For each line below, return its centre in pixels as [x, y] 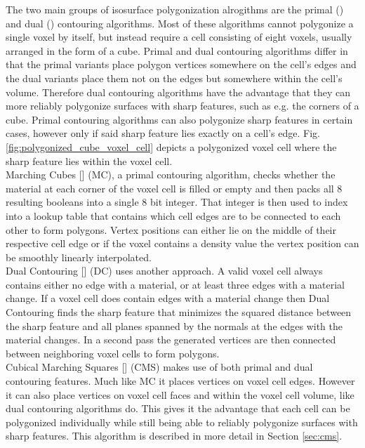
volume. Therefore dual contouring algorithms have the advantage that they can [178, 92]
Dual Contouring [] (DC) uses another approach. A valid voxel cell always [164, 271]
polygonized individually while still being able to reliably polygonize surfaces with [182, 422]
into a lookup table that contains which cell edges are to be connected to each [173, 215]
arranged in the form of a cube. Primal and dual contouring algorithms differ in [177, 50]
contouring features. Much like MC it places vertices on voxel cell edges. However [180, 381]
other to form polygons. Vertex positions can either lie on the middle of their [171, 229]
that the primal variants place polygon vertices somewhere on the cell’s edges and [181, 64]
